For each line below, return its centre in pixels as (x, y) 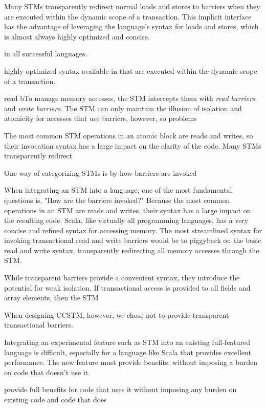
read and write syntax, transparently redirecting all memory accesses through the (132, 250)
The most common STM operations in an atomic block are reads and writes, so (129, 135)
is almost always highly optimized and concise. (77, 36)
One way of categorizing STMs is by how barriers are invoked (101, 172)
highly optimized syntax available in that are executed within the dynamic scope (131, 70)
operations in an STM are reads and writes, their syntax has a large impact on (128, 210)
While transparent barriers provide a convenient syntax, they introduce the (122, 278)
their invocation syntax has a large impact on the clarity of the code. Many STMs (133, 145)
